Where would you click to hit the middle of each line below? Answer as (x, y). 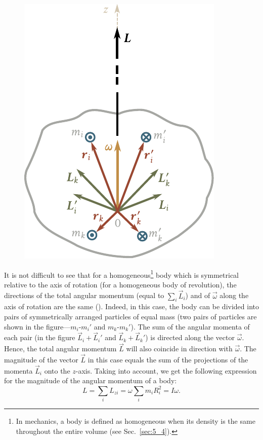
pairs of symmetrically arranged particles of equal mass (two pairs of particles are (130, 317)
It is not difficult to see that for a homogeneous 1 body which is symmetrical (121, 274)
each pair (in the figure (40, 337)
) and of (198, 295)
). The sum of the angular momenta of (190, 326)
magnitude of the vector (41, 360)
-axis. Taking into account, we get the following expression (166, 370)
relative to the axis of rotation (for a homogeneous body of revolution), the (120, 284)
